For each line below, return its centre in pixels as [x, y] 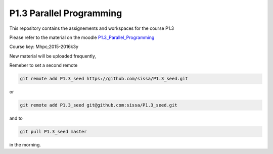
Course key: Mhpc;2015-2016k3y [44, 47]
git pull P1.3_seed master [53, 132]
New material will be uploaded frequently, [53, 56]
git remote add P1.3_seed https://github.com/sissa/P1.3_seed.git [104, 79]
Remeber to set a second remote [43, 65]
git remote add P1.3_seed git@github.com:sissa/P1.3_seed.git [99, 105]
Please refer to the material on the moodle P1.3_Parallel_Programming [82, 37]
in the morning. [25, 145]
